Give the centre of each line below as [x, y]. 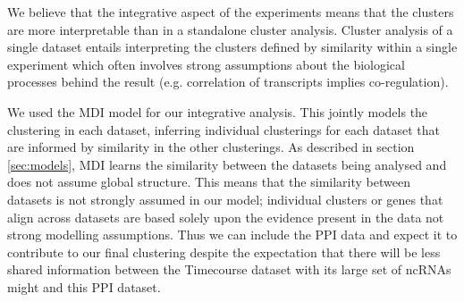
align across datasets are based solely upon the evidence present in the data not [226, 217]
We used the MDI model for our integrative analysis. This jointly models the [218, 111]
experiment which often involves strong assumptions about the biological [206, 64]
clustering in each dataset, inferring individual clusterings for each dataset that [224, 129]
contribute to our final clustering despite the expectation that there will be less [224, 252]
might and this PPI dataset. [84, 286]
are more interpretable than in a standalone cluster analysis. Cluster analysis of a [230, 29]
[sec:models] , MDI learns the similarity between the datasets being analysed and [227, 164]
